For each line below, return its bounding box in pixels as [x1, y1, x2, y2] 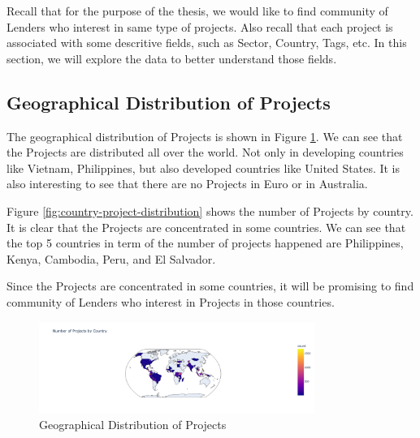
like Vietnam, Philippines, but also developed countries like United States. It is [6, 159, 401, 176]
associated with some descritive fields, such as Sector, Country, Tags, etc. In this [6, 34, 407, 51]
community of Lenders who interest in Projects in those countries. [6, 293, 335, 310]
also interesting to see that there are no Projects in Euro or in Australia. [6, 175, 368, 192]
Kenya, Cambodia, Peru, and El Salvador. [6, 250, 216, 267]
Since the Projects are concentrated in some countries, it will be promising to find [6, 277, 414, 294]
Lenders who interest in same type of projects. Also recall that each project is [6, 18, 393, 35]
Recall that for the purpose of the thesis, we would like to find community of [6, 2, 388, 19]
